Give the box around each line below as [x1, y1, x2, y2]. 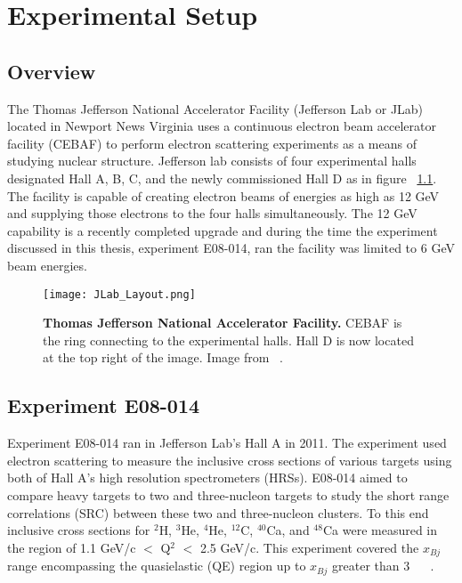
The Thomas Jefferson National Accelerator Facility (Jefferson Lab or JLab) [7, 99, 424, 117]
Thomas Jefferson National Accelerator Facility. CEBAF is [43, 313, 402, 332]
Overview [7, 57, 96, 85]
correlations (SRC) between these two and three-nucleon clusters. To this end [7, 503, 429, 522]
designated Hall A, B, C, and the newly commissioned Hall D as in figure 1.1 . [7, 168, 437, 187]
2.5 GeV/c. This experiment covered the [199, 538, 419, 556]
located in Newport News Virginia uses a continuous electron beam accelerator [7, 117, 436, 135]
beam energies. [7, 255, 87, 274]
